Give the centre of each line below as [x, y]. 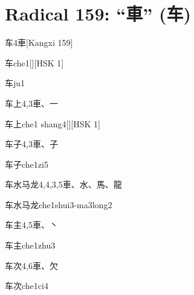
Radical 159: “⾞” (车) [98, 14]
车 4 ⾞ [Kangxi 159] [39, 43]
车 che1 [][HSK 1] [34, 62]
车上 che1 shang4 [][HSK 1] [53, 123]
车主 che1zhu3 [30, 245]
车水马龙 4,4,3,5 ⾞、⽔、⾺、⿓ [63, 184]
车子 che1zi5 [27, 164]
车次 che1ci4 [27, 286]
